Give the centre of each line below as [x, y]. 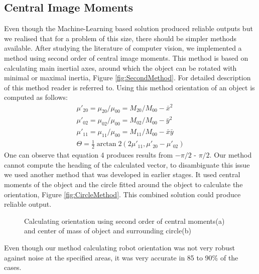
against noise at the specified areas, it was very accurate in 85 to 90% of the [121, 257]
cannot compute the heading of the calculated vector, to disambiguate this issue [127, 164]
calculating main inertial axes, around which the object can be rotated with [120, 67]
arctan [106, 144]
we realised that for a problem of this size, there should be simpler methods [120, 38]
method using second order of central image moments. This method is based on [126, 57]
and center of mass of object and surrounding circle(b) [108, 231]
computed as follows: [36, 97]
